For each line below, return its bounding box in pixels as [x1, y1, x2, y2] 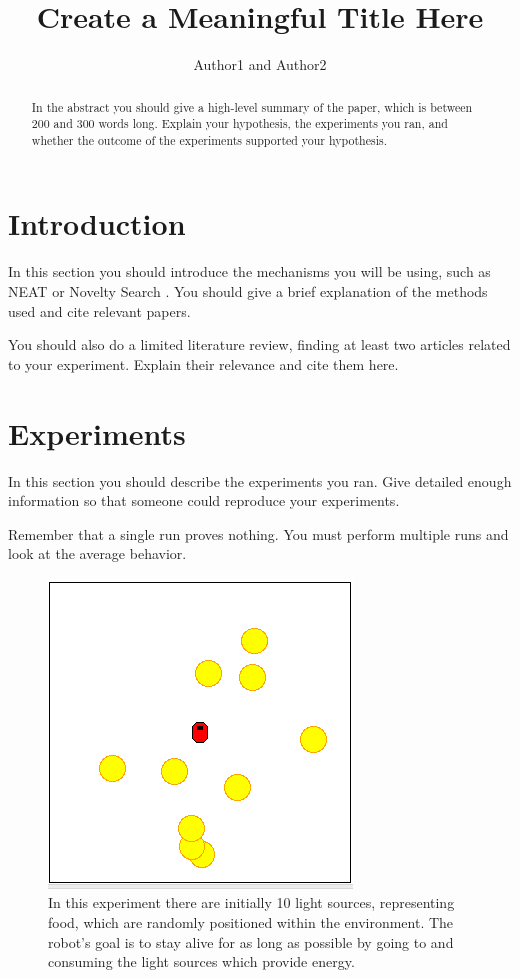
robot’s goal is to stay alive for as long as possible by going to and [48, 931, 454, 952]
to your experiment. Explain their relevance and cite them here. [8, 353, 399, 374]
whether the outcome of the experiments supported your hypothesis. [31, 131, 387, 148]
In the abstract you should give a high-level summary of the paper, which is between [31, 98, 473, 115]
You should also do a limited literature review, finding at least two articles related [8, 334, 511, 355]
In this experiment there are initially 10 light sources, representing [48, 892, 455, 913]
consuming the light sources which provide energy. [48, 951, 355, 972]
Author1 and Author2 [193, 54, 327, 75]
